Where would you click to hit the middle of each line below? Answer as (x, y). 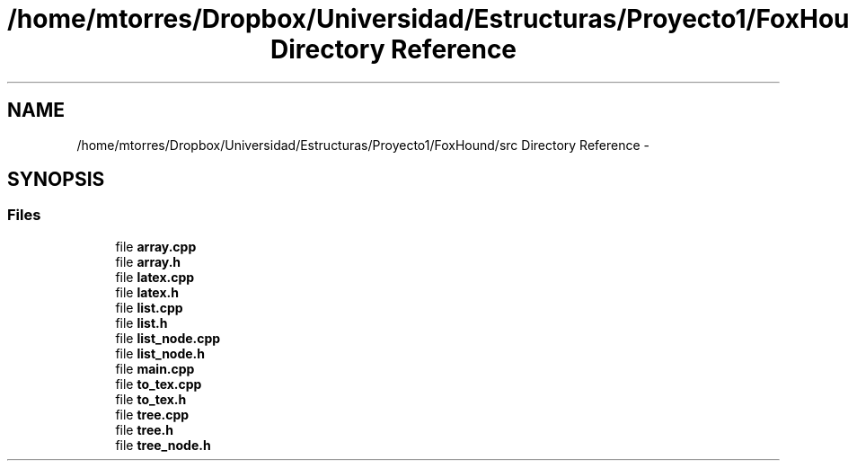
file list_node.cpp (168, 338)
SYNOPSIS (56, 180)
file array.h (148, 261)
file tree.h (145, 429)
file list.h (141, 322)
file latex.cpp (155, 277)
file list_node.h (160, 353)
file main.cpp (155, 368)
